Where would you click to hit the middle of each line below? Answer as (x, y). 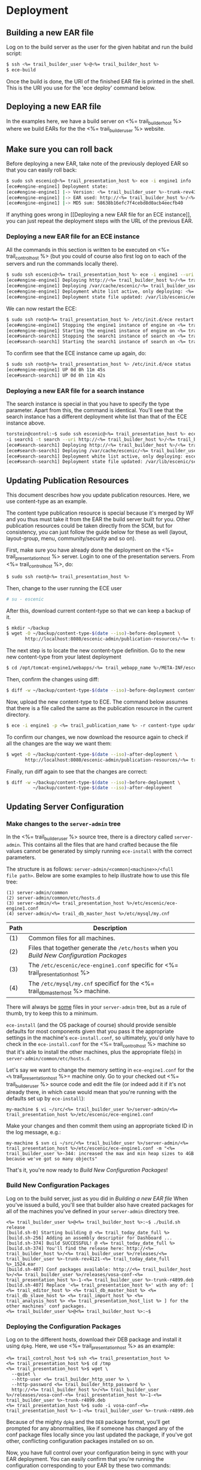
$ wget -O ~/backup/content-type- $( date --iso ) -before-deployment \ (93, 633)
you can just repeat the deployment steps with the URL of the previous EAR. (100, 221)
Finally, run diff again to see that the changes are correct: (77, 771)
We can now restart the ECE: (42, 308)
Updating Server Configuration (65, 806)
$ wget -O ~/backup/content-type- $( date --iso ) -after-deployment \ (92, 754)
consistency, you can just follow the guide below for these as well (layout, (97, 532)
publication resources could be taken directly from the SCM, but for (89, 526)
